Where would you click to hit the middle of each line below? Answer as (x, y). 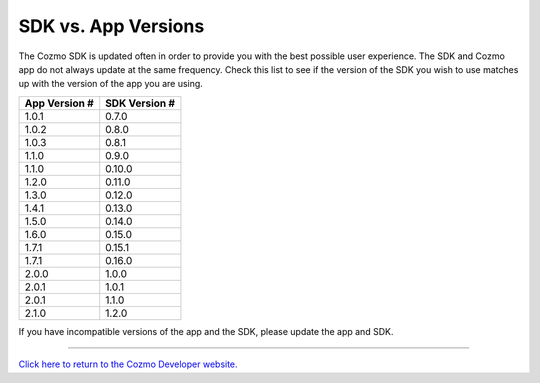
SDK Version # (140, 103)
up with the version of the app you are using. (111, 84)
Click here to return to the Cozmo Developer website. (128, 364)
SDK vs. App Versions (111, 26)
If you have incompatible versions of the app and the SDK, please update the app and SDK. (206, 331)
